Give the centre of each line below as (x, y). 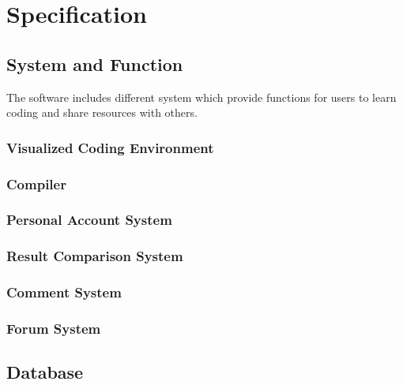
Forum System (54, 328)
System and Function (95, 64)
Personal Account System (89, 220)
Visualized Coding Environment (110, 147)
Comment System (64, 292)
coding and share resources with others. (102, 112)
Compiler (36, 183)
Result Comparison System (95, 256)
